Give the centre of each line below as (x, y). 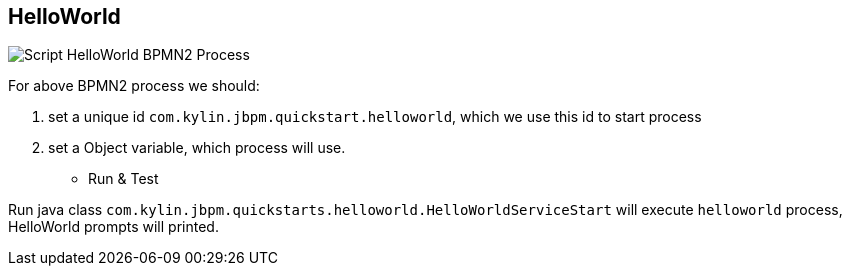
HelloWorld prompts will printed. (113, 227)
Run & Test (123, 179)
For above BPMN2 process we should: (134, 86)
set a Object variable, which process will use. (197, 148)
